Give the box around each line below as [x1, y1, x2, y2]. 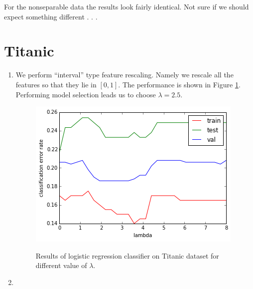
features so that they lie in [15, 79, 97, 89]
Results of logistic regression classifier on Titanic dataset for [35, 250, 219, 261]
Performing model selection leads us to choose [15, 89, 156, 99]
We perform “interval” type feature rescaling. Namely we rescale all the [15, 69, 234, 80]
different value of [35, 260, 87, 271]
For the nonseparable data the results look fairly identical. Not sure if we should [4, 1, 249, 11]
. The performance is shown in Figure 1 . [118, 79, 241, 89]
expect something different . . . [4, 11, 98, 21]
